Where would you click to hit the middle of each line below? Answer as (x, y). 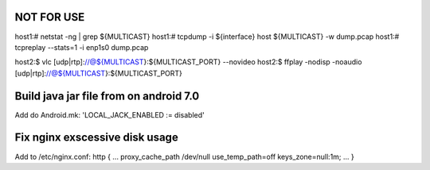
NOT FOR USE (50, 17)
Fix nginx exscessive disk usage (96, 138)
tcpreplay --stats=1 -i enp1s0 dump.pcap (82, 47)
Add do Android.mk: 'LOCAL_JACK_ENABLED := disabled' (109, 114)
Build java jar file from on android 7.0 (107, 96)
